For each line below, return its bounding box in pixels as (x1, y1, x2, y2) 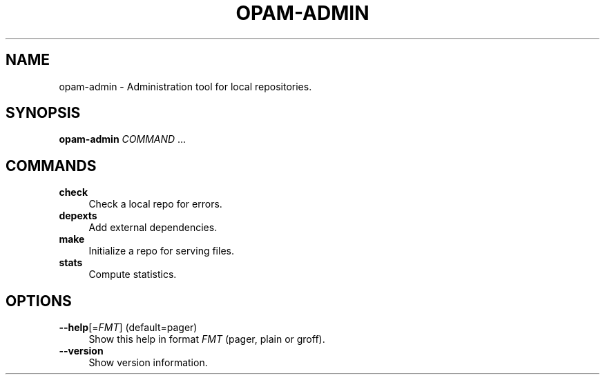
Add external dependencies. (88, 221, 218, 234)
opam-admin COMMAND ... (59, 133, 186, 146)
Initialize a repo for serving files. (88, 245, 234, 257)
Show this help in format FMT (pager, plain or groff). (88, 333, 325, 346)
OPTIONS (6, 292, 72, 310)
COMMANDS (6, 157, 97, 174)
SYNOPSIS (6, 104, 81, 122)
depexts (59, 210, 97, 222)
